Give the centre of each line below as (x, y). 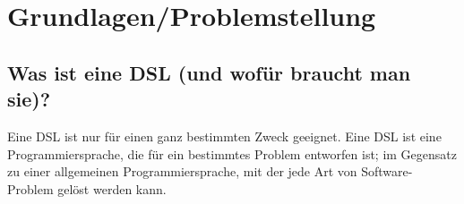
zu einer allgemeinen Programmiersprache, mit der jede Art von (182, 171)
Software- (387, 171)
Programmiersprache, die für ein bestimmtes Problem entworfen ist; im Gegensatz (232, 153)
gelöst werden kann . (112, 188)
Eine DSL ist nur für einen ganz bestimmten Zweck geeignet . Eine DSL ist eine (224, 136)
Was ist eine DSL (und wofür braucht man (209, 72)
